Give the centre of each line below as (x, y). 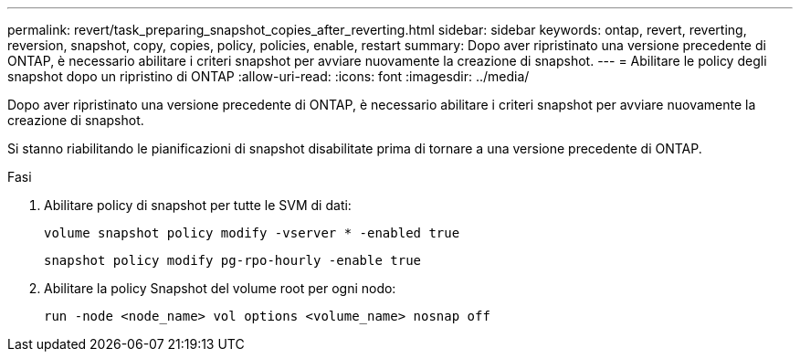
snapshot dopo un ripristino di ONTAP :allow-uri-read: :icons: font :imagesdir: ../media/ (268, 76)
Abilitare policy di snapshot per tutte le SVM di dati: (198, 205)
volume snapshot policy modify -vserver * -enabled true (252, 233)
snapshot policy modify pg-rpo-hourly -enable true (233, 260)
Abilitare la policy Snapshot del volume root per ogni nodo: (220, 288)
